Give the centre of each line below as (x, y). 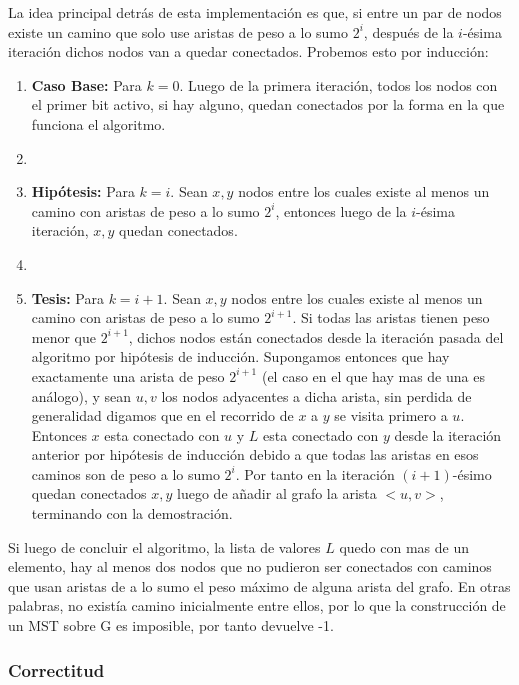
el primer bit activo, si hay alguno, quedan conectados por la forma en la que (268, 104)
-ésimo (472, 473)
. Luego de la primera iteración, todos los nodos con (338, 84)
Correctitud (56, 669)
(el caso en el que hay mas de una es (373, 375)
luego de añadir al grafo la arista (277, 493)
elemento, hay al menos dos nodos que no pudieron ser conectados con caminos (250, 566)
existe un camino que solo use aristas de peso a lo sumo (178, 31)
